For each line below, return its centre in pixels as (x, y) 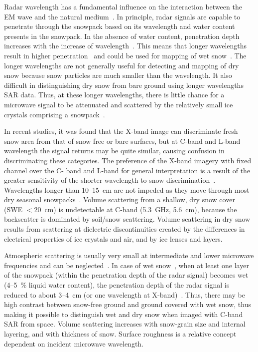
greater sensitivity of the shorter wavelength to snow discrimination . (110, 180)
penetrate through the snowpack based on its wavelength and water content (120, 26)
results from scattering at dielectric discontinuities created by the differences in (125, 229)
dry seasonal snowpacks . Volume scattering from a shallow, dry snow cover (120, 199)
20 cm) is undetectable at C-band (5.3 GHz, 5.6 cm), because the (135, 209)
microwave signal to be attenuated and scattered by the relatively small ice (119, 104)
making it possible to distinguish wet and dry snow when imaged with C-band (124, 314)
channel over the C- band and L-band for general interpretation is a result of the (127, 170)
